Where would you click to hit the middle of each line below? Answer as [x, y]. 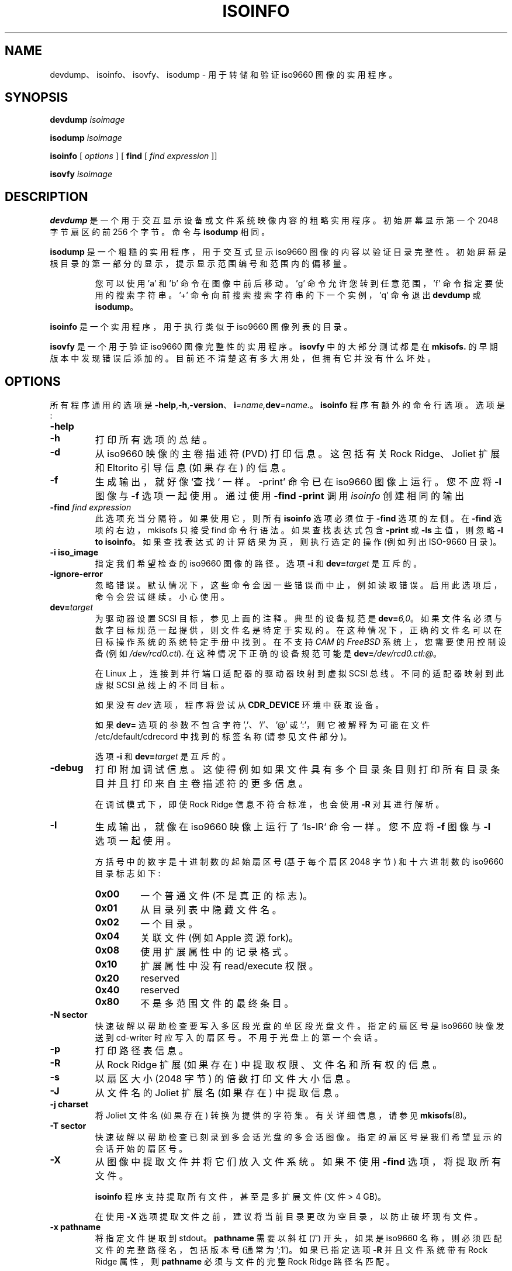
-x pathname [75, 1227]
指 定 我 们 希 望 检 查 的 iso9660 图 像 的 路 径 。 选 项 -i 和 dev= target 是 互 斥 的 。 [258, 564]
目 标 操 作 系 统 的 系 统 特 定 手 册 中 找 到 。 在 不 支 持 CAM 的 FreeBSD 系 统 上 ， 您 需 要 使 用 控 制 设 [301, 642]
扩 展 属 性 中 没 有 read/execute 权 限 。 [229, 966]
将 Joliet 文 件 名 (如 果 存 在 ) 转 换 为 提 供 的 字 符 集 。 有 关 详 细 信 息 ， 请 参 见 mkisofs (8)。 [283, 1115]
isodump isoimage [86, 138]
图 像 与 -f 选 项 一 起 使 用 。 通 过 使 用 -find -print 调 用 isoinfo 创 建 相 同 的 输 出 [280, 496]
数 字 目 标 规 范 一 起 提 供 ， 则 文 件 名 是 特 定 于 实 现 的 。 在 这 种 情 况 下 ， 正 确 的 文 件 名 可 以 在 [298, 630]
